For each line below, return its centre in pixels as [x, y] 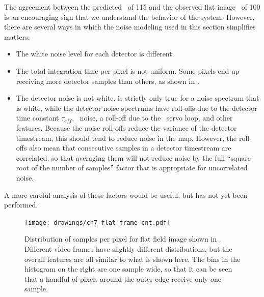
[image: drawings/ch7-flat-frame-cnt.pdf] [98, 222]
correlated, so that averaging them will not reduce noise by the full [121, 157]
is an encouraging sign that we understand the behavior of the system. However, [129, 17]
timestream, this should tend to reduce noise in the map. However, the [126, 138]
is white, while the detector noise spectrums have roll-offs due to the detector [137, 108]
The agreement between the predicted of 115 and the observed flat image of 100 [132, 7]
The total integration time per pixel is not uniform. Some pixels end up [128, 70]
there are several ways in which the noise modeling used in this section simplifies [130, 27]
